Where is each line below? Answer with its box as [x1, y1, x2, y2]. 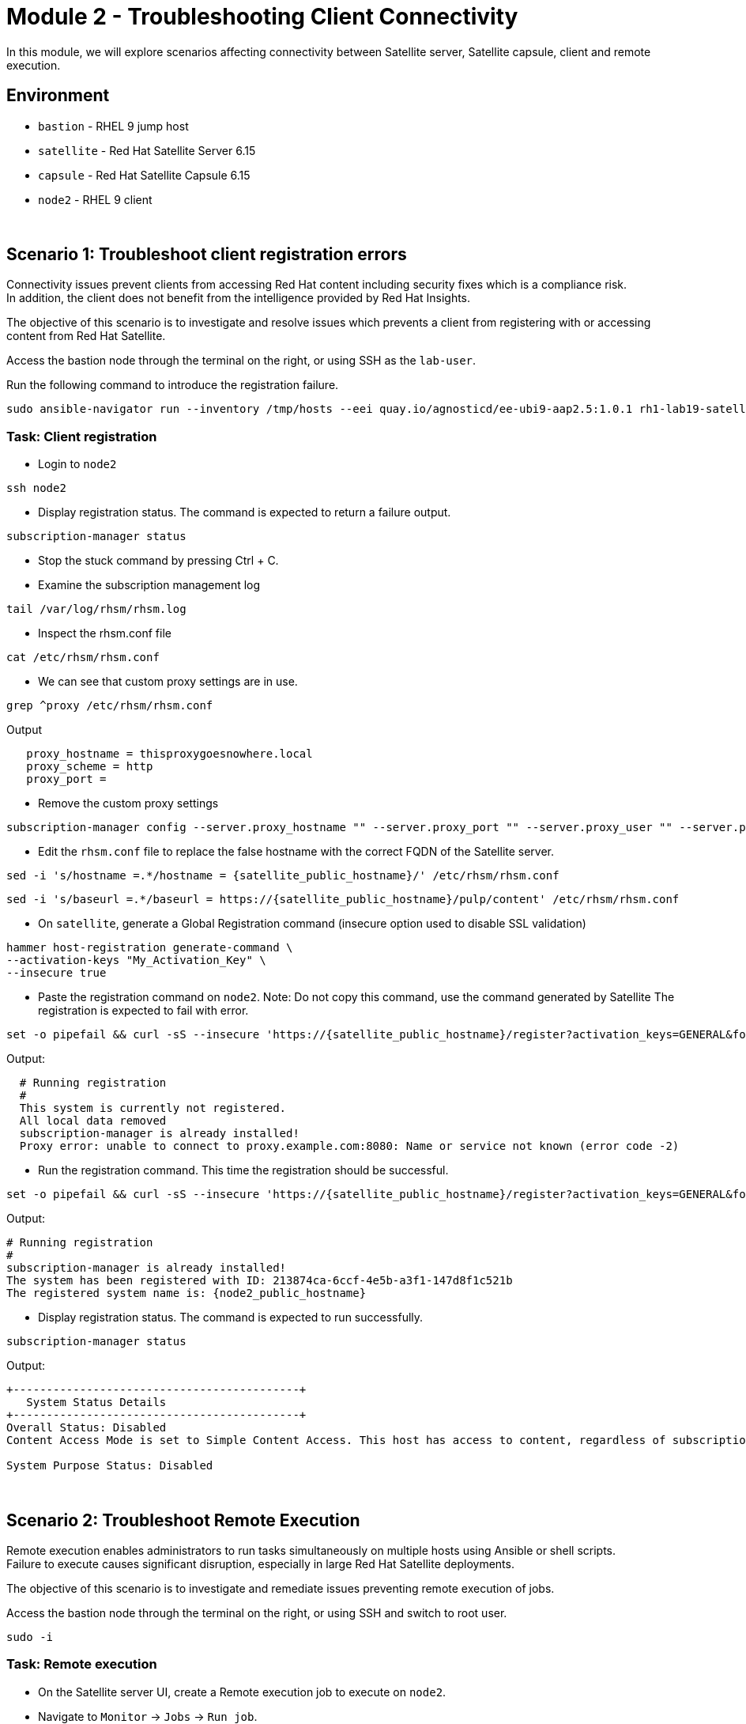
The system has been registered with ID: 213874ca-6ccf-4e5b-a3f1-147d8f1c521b [6, 1274, 513, 1287]
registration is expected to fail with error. [38, 1004, 249, 1018]
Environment [6, 85, 110, 106]
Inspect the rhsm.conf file [38, 626, 171, 641]
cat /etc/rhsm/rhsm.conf [6, 651, 160, 664]
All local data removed [19, 1114, 167, 1128]
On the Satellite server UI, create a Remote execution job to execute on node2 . [38, 1684, 446, 1699]
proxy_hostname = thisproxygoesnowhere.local [26, 747, 313, 761]
